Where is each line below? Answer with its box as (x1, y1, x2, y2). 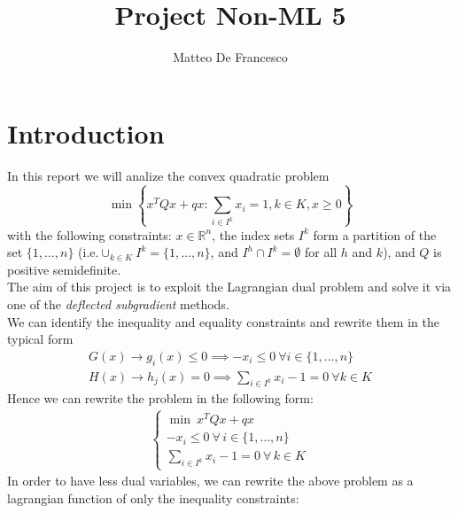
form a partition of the (313, 225, 437, 244)
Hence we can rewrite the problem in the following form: (7, 389, 314, 408)
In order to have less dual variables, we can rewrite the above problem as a (7, 471, 414, 490)
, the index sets (212, 225, 295, 244)
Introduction (7, 114, 165, 151)
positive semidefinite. (7, 260, 121, 278)
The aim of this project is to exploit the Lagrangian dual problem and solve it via (7, 277, 452, 296)
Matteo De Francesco (173, 48, 288, 66)
